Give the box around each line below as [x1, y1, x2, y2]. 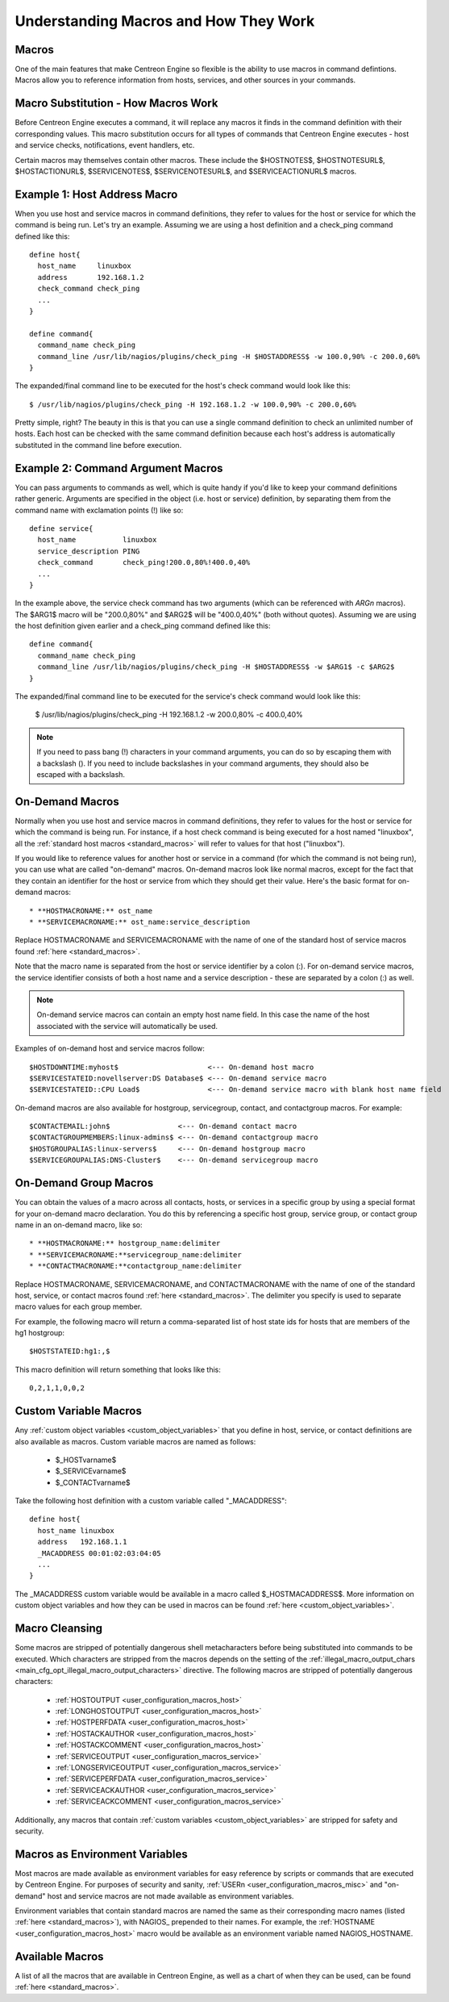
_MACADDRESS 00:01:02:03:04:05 [37, 1549, 161, 1557]
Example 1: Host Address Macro [15, 187, 178, 201]
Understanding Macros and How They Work [15, 12, 315, 30]
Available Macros [15, 1950, 104, 1963]
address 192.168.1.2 [37, 273, 144, 282]
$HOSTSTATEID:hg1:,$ [29, 1347, 110, 1356]
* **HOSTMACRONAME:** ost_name [29, 906, 153, 915]
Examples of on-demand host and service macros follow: [15, 1043, 205, 1053]
